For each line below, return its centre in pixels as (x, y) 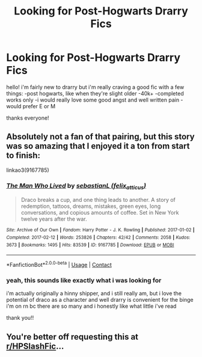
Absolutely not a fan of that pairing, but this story (100, 137)
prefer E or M (39, 106)
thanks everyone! (28, 118)
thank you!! (20, 318)
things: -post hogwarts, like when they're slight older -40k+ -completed (95, 93)
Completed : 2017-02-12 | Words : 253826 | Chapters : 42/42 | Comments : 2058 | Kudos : (98, 237)
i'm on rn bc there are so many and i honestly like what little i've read (91, 306)
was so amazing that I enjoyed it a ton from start (98, 146)
